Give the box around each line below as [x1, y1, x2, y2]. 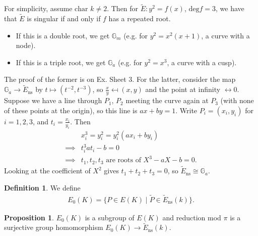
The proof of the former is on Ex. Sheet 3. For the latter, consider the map [4, 74, 236, 84]
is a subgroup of [85, 212, 135, 222]
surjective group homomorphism [4, 222, 103, 232]
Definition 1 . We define [4, 182, 81, 193]
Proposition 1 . [4, 212, 54, 222]
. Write [175, 105, 198, 115]
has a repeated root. [108, 13, 171, 24]
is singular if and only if [27, 13, 101, 24]
